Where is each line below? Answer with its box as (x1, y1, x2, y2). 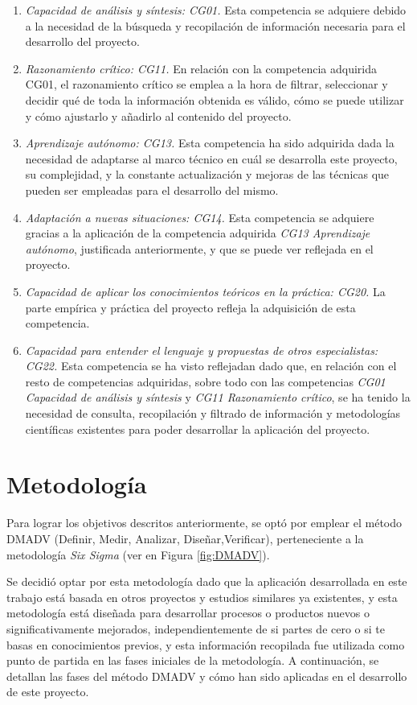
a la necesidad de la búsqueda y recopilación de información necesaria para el (25, 17, 406, 34)
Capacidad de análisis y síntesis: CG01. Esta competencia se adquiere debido (25, 2, 407, 18)
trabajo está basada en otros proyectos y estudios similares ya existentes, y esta (6, 588, 398, 605)
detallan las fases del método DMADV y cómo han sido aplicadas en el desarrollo (6, 667, 407, 684)
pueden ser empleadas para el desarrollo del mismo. (25, 181, 279, 198)
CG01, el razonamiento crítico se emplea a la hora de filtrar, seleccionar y (25, 76, 388, 93)
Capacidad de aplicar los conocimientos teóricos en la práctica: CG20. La (25, 282, 386, 299)
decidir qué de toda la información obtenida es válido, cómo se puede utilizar (25, 91, 404, 108)
